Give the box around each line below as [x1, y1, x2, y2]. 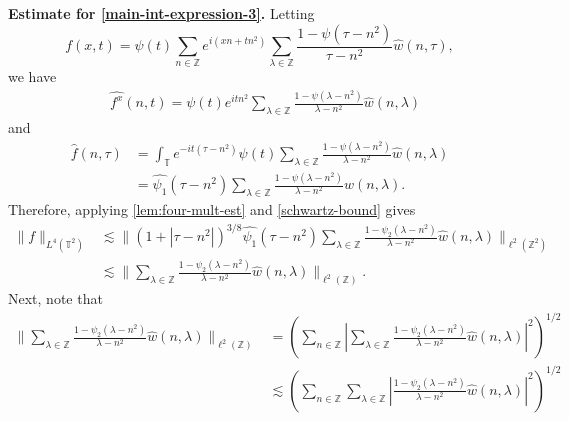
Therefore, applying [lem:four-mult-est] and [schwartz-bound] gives [8, 198, 416, 219]
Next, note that [8, 288, 103, 309]
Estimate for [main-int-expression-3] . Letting [8, 3, 315, 23]
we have [8, 66, 57, 87]
